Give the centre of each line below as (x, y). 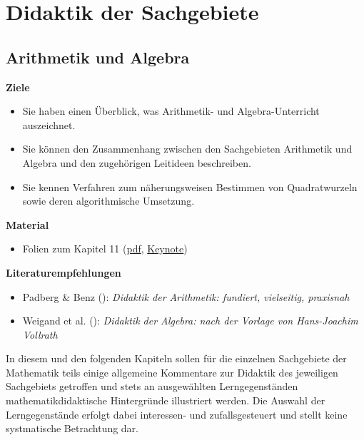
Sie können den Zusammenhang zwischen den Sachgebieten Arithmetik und (187, 149)
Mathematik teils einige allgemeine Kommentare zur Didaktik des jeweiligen (172, 372)
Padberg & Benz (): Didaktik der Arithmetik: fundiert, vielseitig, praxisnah (186, 296)
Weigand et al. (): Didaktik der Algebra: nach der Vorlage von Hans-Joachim (190, 321)
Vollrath (40, 334)
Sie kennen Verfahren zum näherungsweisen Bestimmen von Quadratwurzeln (190, 186)
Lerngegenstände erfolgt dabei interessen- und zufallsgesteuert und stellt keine (177, 414)
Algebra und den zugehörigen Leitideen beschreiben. (137, 162)
